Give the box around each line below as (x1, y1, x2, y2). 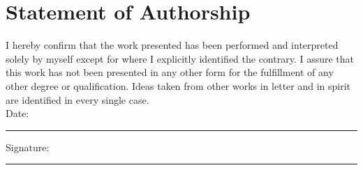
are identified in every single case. (6, 92, 149, 107)
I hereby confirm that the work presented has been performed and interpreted (6, 38, 339, 52)
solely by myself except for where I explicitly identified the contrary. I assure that (6, 51, 355, 65)
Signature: (6, 139, 50, 154)
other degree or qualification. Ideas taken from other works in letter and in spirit (6, 78, 351, 93)
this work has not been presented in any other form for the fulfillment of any (6, 65, 334, 79)
